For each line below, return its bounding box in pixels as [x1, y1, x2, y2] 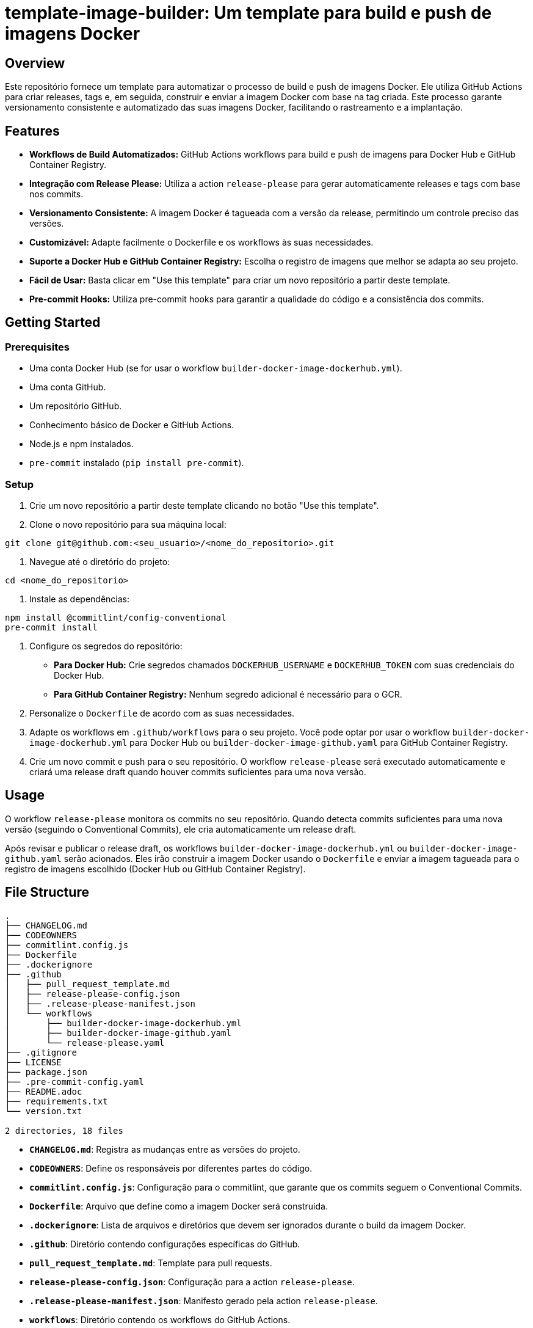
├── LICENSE [5, 1057, 62, 1067]
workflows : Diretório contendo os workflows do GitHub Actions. [29, 1314, 291, 1325]
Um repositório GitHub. [29, 401, 122, 412]
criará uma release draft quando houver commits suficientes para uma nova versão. [29, 766, 366, 777]
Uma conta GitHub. [29, 382, 106, 393]
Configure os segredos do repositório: [29, 640, 183, 651]
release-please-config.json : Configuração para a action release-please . [29, 1276, 355, 1287]
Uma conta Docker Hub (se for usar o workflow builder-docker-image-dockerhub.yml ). [29, 363, 402, 374]
